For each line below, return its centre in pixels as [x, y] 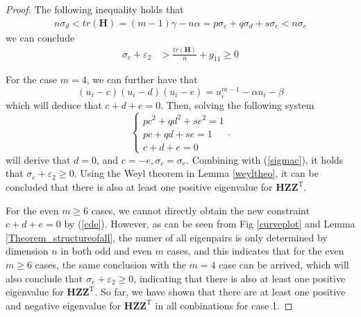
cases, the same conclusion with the [110, 265]
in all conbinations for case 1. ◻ [224, 305]
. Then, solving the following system [237, 105]
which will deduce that [54, 105]
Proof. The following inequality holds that [95, 9]
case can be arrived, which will [284, 265]
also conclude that [44, 278]
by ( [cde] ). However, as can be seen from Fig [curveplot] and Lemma [210, 224]
